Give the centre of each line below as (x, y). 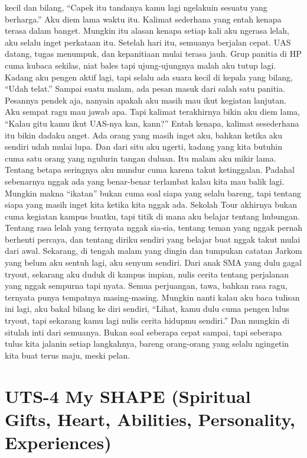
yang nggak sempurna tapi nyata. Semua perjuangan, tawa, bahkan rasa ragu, (146, 286)
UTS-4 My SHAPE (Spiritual (128, 396)
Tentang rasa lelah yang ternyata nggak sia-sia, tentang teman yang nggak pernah (153, 228)
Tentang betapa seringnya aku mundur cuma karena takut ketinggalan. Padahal (150, 170)
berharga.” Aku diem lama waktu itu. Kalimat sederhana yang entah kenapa (143, 19)
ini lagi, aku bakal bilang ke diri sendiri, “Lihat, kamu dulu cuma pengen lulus (147, 309)
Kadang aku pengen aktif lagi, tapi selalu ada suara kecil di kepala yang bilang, (149, 77)
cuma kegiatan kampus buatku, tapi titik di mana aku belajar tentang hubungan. (152, 216)
